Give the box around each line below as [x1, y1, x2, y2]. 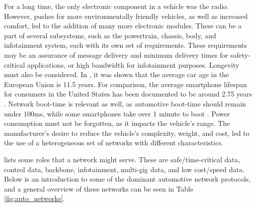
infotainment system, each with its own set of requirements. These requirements [4, 40, 248, 50]
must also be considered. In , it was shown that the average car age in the [4, 69, 229, 80]
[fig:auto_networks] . [4, 193, 65, 204]
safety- [230, 49, 251, 60]
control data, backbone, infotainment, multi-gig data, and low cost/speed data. [4, 164, 245, 174]
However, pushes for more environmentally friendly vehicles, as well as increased [4, 10, 248, 21]
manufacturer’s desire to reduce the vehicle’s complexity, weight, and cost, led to [4, 127, 250, 138]
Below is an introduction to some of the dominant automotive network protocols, [4, 174, 251, 184]
